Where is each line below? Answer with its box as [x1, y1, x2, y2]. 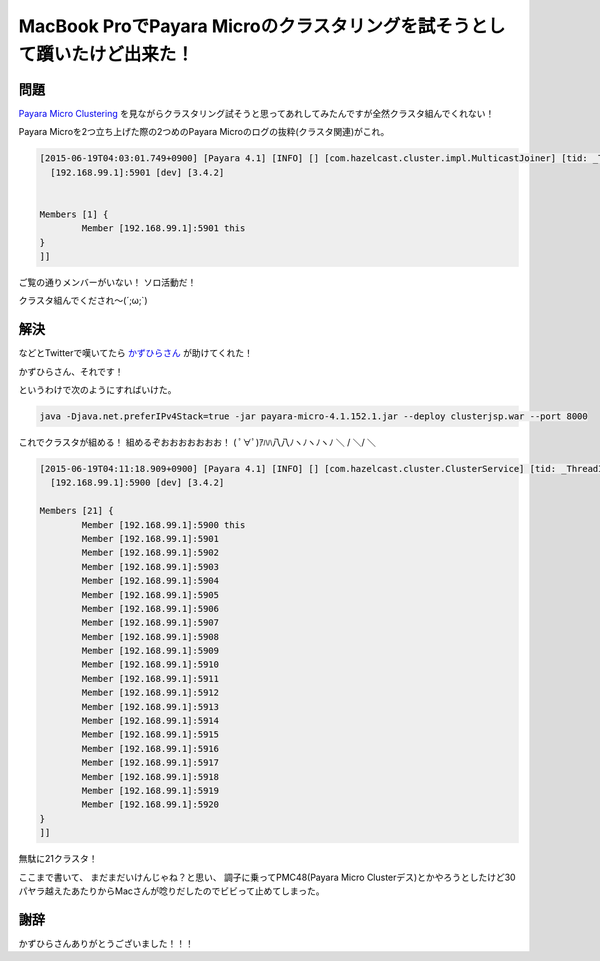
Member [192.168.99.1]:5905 [81, 589, 220, 600]
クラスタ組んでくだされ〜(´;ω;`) [18, 295, 148, 307]
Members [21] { [39, 505, 114, 517]
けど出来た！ [88, 43, 195, 65]
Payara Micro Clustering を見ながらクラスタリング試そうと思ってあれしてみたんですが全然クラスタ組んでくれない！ [18, 107, 495, 119]
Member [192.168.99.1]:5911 [81, 673, 220, 684]
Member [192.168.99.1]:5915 [81, 729, 220, 740]
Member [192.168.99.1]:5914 [81, 715, 220, 727]
